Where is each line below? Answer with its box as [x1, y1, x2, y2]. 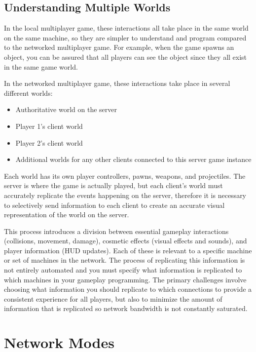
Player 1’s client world [15, 120, 83, 131]
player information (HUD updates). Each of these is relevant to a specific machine [4, 245, 252, 255]
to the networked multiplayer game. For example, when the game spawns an [4, 42, 234, 52]
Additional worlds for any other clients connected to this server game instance [15, 154, 252, 164]
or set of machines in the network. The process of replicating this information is [4, 255, 245, 265]
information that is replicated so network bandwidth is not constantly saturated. [4, 303, 248, 313]
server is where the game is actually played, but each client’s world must [4, 180, 223, 191]
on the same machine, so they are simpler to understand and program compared [4, 32, 247, 42]
